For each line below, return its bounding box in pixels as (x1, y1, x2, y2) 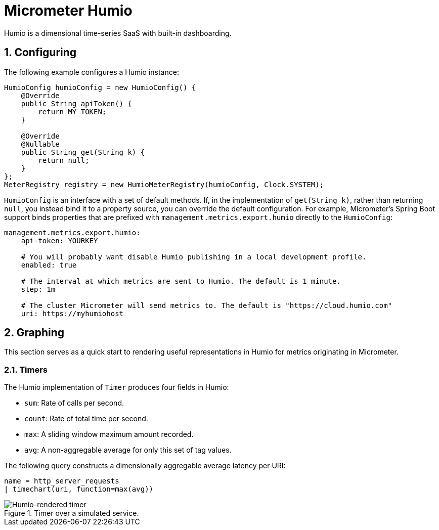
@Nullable (21, 140, 60, 148)
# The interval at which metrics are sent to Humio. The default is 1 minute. (21, 277, 341, 285)
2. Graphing (4, 326, 65, 339)
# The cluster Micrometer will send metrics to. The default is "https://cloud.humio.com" (21, 301, 392, 310)
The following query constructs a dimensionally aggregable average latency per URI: (4, 461, 286, 470)
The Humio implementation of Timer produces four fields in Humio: (4, 383, 229, 392)
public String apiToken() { (21, 99, 132, 108)
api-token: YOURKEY (21, 236, 98, 245)
